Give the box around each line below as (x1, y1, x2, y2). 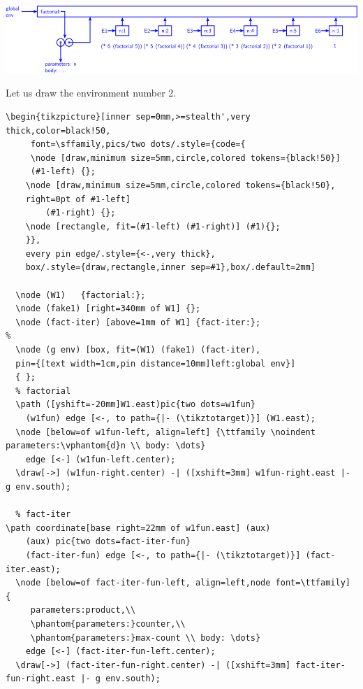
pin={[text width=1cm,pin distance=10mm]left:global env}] (15, 358, 296, 369)
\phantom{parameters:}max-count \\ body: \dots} (30, 632, 261, 643)
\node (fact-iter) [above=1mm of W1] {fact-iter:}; (15, 317, 261, 327)
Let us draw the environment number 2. (6, 85, 177, 100)
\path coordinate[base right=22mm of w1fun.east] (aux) (6, 523, 271, 533)
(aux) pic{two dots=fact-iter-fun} (25, 537, 191, 547)
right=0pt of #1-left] (25, 194, 131, 204)
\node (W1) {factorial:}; (15, 290, 146, 300)
